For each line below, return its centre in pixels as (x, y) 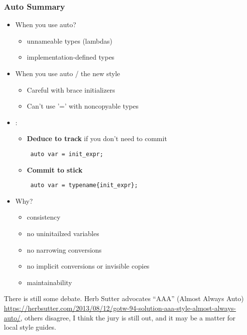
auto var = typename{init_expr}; (84, 185)
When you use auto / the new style (68, 73)
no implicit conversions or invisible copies (88, 266)
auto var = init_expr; (67, 154)
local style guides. (30, 327)
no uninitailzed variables (63, 233)
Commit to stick (55, 169)
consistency (44, 217)
